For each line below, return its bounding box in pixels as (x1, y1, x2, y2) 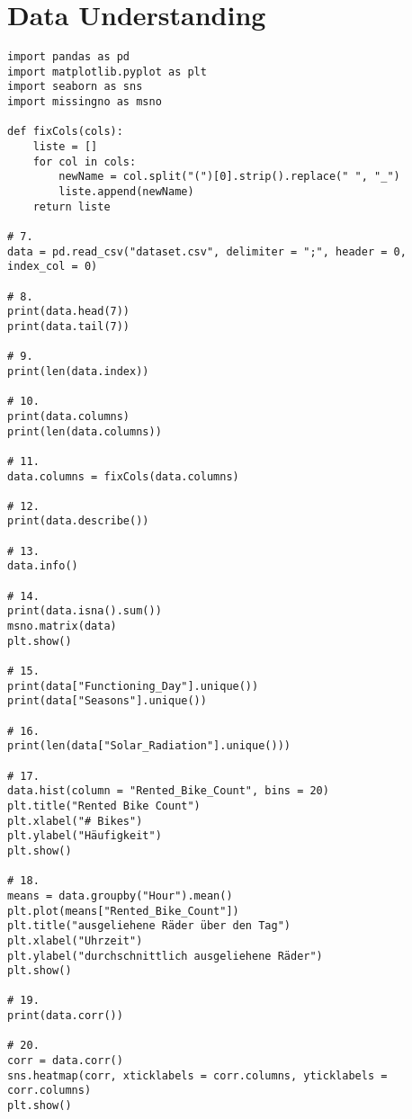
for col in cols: (32, 155, 137, 168)
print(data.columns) (7, 409, 130, 423)
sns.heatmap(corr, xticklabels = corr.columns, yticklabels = (7, 1069, 388, 1082)
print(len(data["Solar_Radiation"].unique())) (7, 739, 291, 753)
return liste (32, 200, 111, 213)
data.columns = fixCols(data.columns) (7, 470, 239, 483)
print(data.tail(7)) (7, 319, 130, 333)
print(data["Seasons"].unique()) (7, 694, 207, 708)
